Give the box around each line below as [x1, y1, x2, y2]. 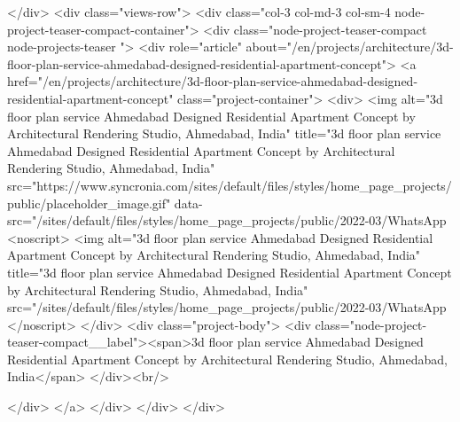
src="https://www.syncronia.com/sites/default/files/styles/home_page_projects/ [7, 176, 452, 194]
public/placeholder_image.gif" [7, 193, 171, 212]
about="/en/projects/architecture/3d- [246, 37, 454, 56]
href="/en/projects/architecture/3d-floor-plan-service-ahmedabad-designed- [7, 72, 418, 90]
